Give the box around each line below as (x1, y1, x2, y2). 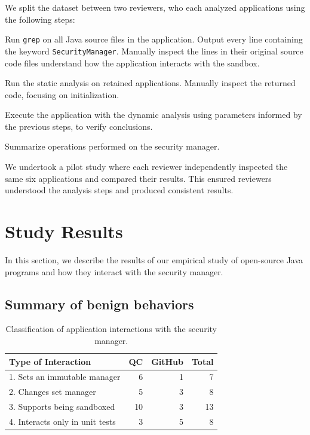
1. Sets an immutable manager (9, 370, 121, 383)
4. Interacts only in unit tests (9, 415, 116, 427)
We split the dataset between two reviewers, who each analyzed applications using (5, 1, 305, 13)
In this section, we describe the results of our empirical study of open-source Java (5, 253, 303, 266)
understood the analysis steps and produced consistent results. (5, 184, 234, 196)
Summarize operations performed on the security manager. (5, 140, 220, 153)
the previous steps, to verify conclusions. (5, 120, 153, 132)
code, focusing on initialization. (5, 88, 119, 101)
